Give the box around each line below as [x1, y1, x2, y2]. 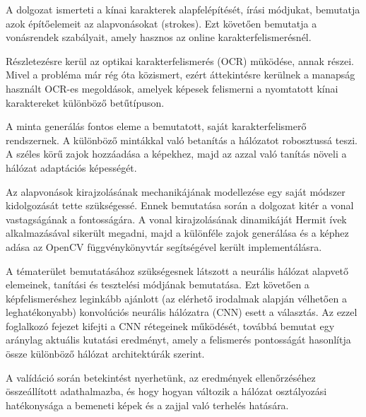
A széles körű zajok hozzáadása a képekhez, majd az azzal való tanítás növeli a [6, 146, 347, 161]
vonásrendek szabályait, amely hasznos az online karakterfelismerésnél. [6, 30, 312, 45]
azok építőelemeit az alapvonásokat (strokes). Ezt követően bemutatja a [6, 16, 317, 30]
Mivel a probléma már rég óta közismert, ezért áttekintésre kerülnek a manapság [6, 67, 355, 82]
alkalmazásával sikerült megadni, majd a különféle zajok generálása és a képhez [6, 225, 349, 240]
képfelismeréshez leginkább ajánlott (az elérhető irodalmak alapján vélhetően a [6, 290, 347, 305]
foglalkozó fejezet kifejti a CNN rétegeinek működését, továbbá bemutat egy [6, 318, 335, 333]
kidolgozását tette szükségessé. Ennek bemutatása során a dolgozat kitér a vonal [6, 198, 354, 213]
